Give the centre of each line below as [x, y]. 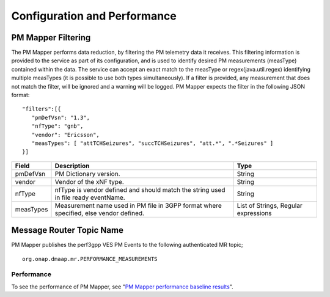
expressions [254, 213]
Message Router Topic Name [67, 230]
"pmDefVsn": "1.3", [61, 117]
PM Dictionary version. [87, 174]
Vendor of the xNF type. [90, 182]
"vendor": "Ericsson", [66, 135]
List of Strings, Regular [269, 205]
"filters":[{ [42, 109]
